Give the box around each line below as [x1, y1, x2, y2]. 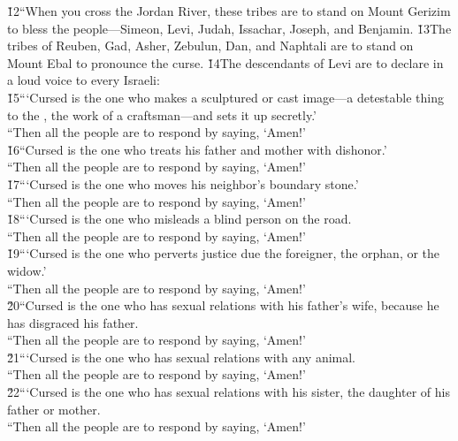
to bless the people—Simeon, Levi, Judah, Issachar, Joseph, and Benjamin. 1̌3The [7, 19, 452, 37]
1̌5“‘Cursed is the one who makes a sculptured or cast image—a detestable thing [7, 87, 445, 106]
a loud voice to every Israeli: [7, 71, 160, 89]
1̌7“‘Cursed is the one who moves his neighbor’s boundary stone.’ [7, 174, 359, 193]
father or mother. [7, 399, 101, 418]
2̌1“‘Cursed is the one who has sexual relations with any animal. [7, 347, 356, 366]
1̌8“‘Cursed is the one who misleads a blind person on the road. [7, 209, 352, 228]
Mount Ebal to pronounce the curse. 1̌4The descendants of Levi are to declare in [7, 53, 444, 72]
